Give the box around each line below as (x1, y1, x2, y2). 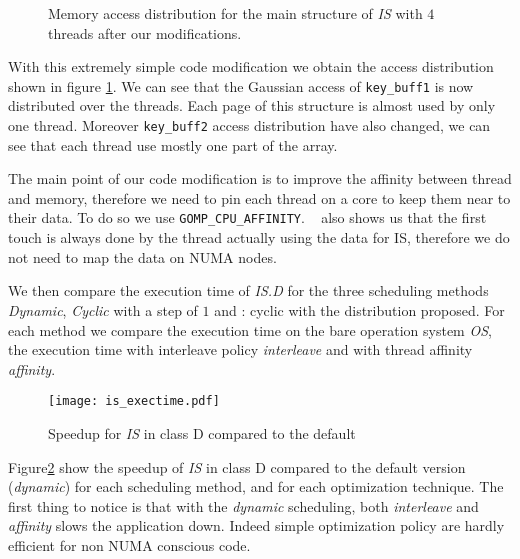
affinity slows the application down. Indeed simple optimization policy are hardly (8, 515, 505, 536)
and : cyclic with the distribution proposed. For (214, 299, 505, 320)
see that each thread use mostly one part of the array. (8, 134, 338, 155)
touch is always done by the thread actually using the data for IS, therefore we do (8, 227, 510, 248)
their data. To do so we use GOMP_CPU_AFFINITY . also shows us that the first (8, 207, 487, 228)
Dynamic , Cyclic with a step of (8, 299, 198, 320)
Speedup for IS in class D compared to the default (48, 422, 356, 443)
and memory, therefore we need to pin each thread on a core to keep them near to (8, 187, 511, 208)
